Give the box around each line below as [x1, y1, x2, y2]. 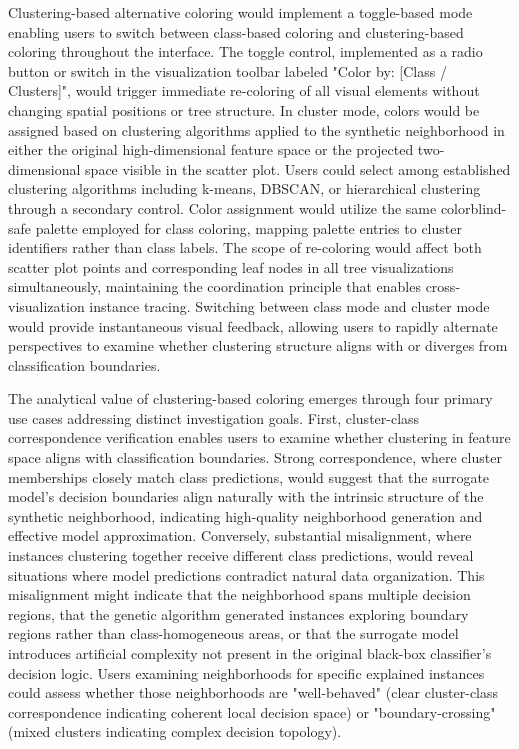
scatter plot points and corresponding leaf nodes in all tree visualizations [8, 256, 454, 277]
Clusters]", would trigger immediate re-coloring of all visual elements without [8, 80, 480, 101]
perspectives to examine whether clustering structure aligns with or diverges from [8, 335, 508, 356]
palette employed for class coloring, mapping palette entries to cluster [35, 217, 462, 238]
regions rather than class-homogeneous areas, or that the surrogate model [8, 623, 459, 644]
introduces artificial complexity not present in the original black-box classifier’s [8, 643, 492, 663]
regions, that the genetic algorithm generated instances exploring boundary [8, 603, 469, 624]
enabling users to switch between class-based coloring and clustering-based [8, 21, 464, 42]
